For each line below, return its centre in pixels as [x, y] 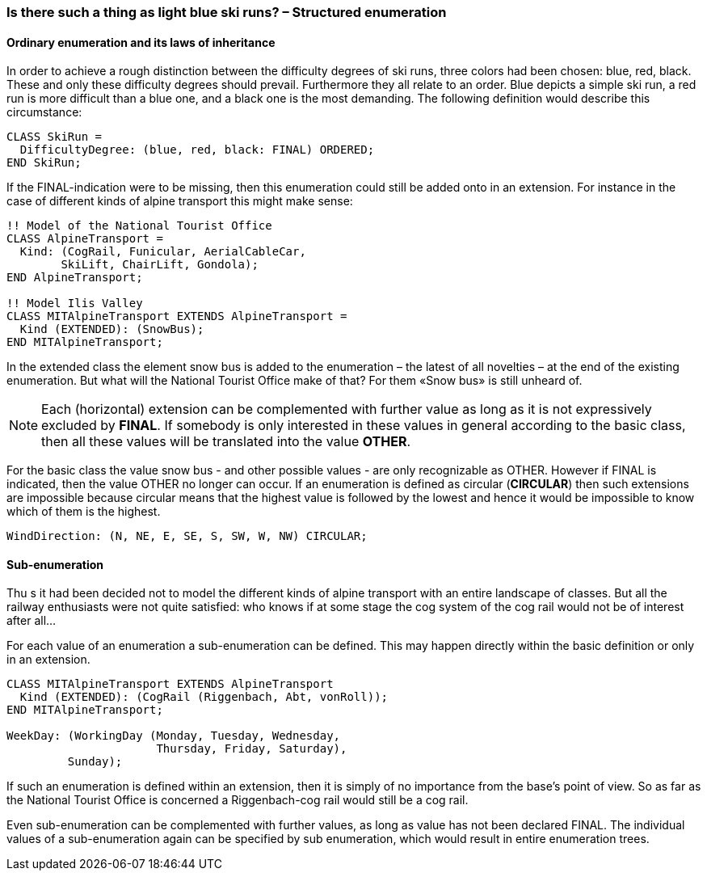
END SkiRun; [44, 163]
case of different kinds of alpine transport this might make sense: [180, 201]
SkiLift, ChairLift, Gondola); [160, 265]
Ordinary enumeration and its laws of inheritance [141, 42]
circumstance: [44, 112]
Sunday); [95, 762]
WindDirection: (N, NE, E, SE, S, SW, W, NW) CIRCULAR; [187, 536]
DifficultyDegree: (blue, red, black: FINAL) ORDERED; [197, 150]
